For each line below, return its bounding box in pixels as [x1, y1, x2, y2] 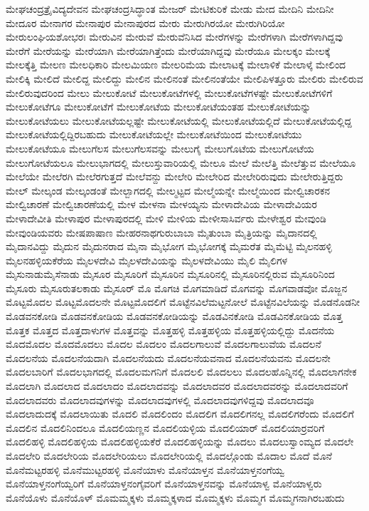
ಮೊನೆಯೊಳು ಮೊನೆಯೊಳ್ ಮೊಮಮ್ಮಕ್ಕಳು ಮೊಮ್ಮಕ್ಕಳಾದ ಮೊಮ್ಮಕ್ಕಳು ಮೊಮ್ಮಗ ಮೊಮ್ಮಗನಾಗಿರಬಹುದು [6, 490, 345, 505]
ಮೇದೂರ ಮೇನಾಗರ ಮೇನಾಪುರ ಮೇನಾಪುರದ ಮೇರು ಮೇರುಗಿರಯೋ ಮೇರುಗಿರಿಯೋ [6, 15, 285, 30]
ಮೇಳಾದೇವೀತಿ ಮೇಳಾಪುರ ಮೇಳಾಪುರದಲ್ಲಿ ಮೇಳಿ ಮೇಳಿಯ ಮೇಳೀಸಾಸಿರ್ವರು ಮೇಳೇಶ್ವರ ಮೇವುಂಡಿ [6, 210, 326, 225]
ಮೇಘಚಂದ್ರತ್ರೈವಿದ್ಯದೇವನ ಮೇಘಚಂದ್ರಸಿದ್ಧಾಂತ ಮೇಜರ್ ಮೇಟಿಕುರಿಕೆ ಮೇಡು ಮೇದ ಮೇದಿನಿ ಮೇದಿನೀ [6, 1, 334, 16]
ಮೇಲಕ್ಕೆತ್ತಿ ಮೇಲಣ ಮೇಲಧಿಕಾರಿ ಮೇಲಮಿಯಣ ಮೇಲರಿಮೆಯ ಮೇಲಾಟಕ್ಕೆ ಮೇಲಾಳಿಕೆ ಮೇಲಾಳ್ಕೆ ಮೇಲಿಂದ [6, 57, 346, 72]
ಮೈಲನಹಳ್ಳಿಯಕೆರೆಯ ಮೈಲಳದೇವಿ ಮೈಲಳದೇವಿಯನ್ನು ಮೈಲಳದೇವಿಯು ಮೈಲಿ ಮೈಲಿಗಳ [6, 252, 288, 267]
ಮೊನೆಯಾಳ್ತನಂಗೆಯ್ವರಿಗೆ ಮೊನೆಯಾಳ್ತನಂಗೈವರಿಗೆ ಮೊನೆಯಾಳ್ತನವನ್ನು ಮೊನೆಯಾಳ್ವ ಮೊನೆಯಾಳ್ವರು [6, 476, 322, 491]
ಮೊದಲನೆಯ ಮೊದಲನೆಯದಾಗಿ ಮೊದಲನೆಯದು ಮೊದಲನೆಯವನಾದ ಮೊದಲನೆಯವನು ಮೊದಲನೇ [6, 350, 331, 365]
